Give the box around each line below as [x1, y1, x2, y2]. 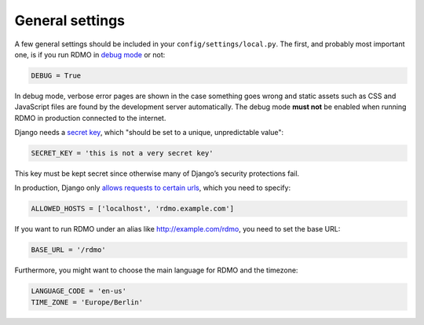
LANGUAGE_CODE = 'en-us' [31, 287, 127, 296]
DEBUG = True [31, 71, 82, 80]
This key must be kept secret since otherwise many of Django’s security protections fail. [14, 169, 300, 178]
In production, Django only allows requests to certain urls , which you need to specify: [14, 183, 291, 192]
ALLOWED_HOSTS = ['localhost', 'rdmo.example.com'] [31, 204, 235, 214]
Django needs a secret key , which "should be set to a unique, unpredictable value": [14, 128, 284, 137]
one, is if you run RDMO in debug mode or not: [14, 49, 166, 59]
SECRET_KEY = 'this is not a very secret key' [31, 149, 214, 158]
